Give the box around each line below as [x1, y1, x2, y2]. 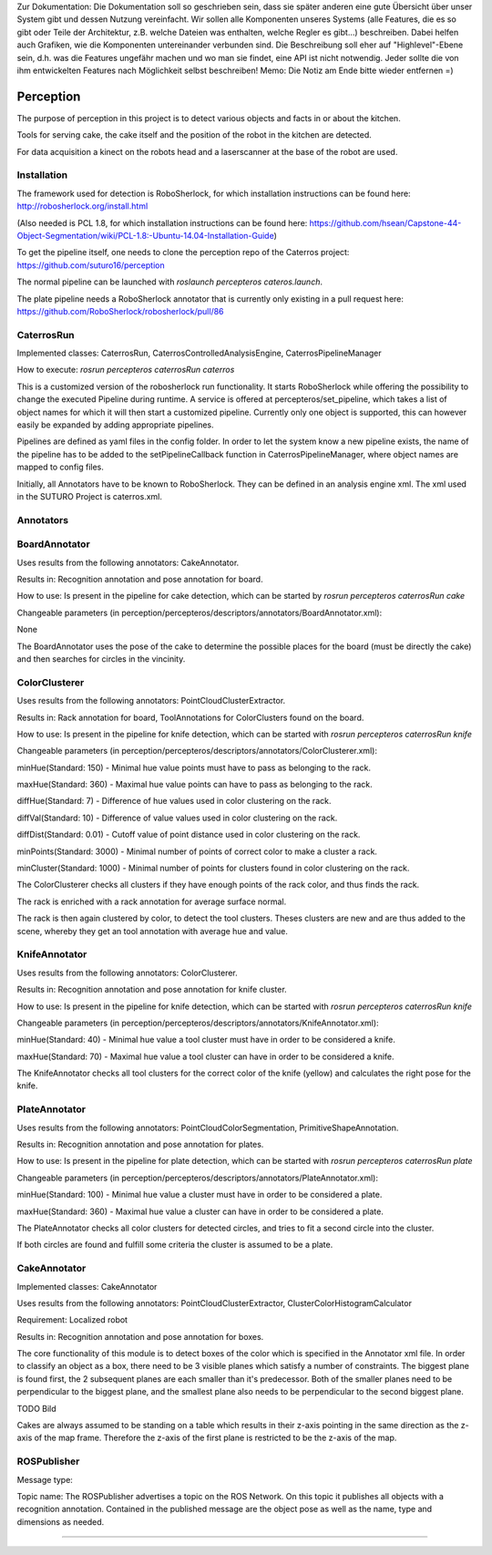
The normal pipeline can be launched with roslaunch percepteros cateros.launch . [16, 276, 323, 287]
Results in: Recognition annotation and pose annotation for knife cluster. [16, 984, 287, 995]
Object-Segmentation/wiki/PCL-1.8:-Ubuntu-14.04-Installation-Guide [16, 230, 274, 241]
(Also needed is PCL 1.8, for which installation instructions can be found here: [16, 217, 308, 228]
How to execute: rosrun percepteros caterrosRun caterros [16, 365, 235, 376]
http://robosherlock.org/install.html [16, 201, 149, 211]
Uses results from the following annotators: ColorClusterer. [16, 967, 239, 978]
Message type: [16, 1474, 73, 1485]
